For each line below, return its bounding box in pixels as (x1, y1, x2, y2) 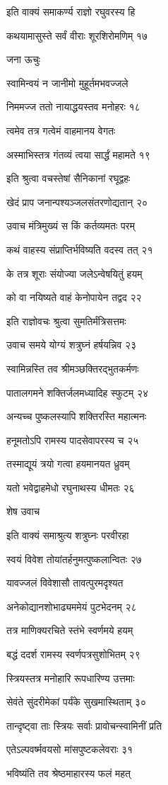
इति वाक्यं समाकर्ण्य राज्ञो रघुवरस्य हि (6, 4, 136, 18)
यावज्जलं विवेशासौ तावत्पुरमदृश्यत (6, 575, 124, 590)
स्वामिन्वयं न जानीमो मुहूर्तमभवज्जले (6, 75, 128, 90)
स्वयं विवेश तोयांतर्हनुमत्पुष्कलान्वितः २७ (6, 551, 142, 566)
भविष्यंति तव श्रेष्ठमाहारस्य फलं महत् (6, 766, 131, 780)
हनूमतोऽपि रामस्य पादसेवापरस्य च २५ (6, 432, 139, 447)
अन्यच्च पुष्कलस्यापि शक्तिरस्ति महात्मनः (6, 409, 147, 424)
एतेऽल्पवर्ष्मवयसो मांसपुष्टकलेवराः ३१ (6, 742, 133, 757)
